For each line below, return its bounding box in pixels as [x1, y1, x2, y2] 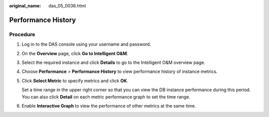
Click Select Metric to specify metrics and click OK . [21, 77, 129, 84]
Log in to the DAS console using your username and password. [21, 41, 151, 47]
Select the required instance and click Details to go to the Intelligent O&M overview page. [21, 59, 205, 65]
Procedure [9, 31, 35, 38]
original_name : [9, 3, 41, 8]
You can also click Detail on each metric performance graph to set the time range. [21, 94, 190, 100]
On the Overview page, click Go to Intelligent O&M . [21, 50, 129, 57]
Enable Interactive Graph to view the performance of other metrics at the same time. [21, 103, 196, 109]
